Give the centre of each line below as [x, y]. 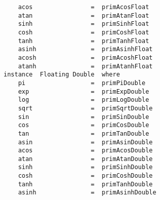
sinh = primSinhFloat [84, 24]
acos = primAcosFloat [84, 7]
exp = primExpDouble [84, 91]
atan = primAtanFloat [84, 15]
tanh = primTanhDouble [85, 184]
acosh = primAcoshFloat [85, 57]
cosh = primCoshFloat [84, 32]
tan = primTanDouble [84, 133]
